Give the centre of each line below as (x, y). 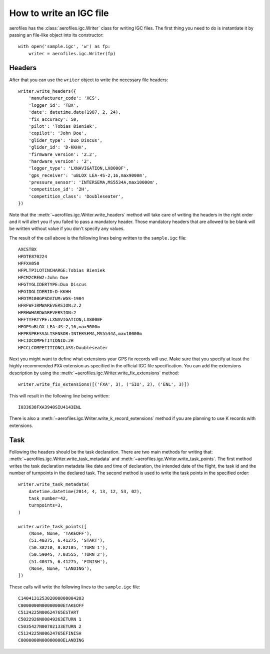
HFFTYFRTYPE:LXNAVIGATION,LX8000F (60, 320)
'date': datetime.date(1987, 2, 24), (74, 112)
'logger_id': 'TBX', (53, 105)
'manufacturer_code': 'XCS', (64, 98)
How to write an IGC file (59, 13)
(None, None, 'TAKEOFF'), (60, 533)
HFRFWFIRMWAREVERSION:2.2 (50, 305)
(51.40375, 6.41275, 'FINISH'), (68, 562)
